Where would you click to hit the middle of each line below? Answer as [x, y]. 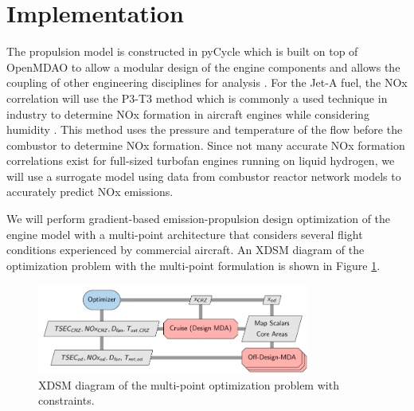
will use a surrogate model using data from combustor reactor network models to [204, 176]
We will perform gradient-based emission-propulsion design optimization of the [199, 219]
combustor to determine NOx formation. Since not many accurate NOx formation [206, 145]
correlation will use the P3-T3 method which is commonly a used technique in [197, 98]
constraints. [66, 400]
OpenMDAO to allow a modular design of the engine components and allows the [203, 67]
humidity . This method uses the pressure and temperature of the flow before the [205, 129]
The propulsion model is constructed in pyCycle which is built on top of [182, 51]
